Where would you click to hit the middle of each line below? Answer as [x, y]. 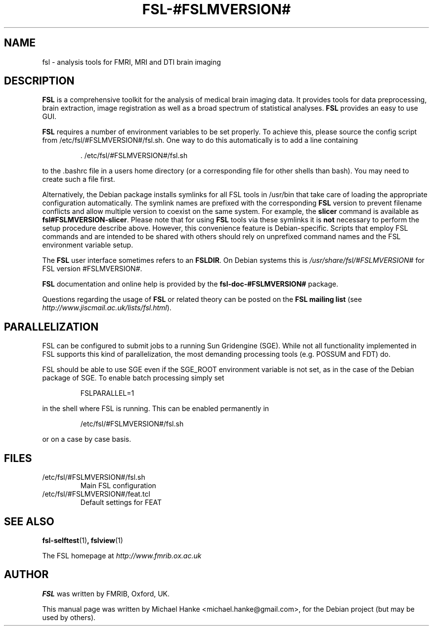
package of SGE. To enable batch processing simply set [133, 378]
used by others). [69, 617]
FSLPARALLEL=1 [107, 393]
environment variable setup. [88, 245]
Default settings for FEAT [121, 503]
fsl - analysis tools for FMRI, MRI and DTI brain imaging [131, 62]
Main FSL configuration [118, 486]
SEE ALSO [29, 521]
